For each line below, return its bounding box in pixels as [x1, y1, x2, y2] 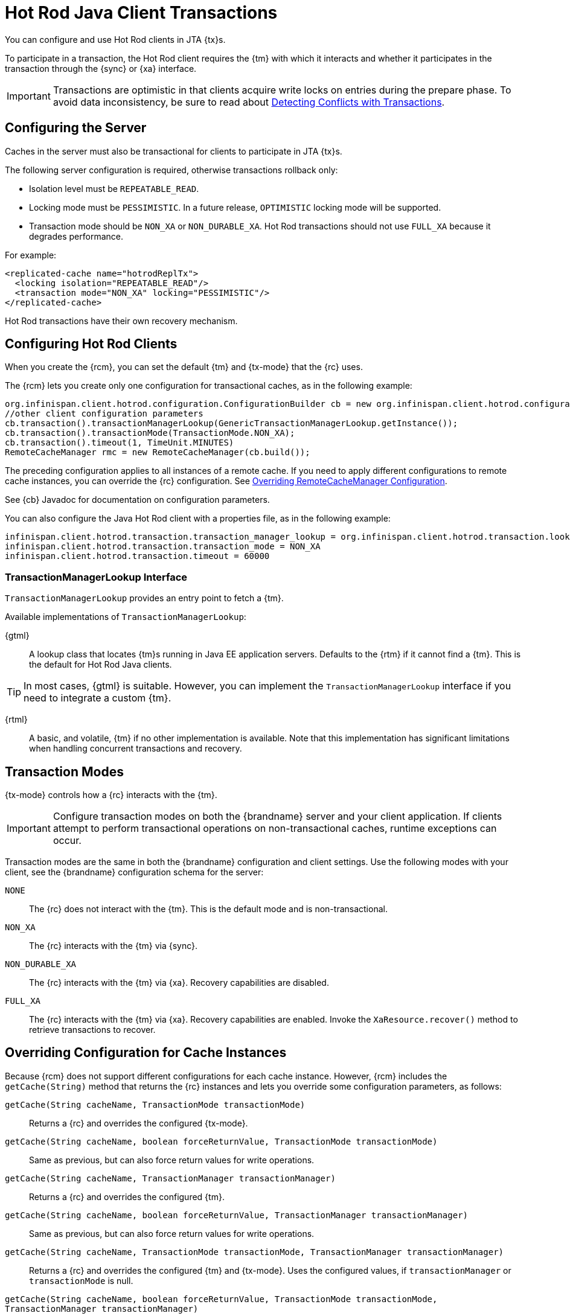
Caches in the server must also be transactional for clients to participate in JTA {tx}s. [5, 145, 342, 156]
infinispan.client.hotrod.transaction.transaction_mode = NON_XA [5, 541, 321, 552]
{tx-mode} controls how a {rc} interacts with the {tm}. [5, 790, 217, 800]
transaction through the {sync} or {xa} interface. [5, 63, 197, 74]
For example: [5, 249, 57, 260]
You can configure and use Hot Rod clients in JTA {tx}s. [5, 34, 226, 45]
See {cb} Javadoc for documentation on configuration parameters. [5, 494, 270, 505]
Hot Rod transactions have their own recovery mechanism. [5, 315, 238, 326]
